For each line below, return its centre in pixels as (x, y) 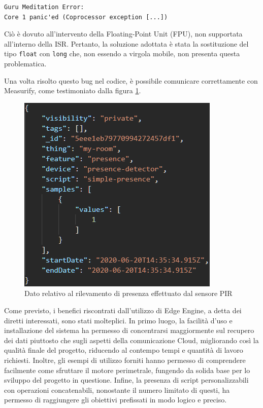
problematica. (25, 64)
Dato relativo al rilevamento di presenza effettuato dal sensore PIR (128, 293)
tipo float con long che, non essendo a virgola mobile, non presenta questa (122, 53)
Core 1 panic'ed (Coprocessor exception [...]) (86, 17)
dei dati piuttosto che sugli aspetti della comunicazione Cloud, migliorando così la (131, 340)
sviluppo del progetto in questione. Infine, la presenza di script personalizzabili (126, 380)
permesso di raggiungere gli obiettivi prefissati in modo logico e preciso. (116, 400)
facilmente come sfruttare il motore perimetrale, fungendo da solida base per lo (127, 370)
